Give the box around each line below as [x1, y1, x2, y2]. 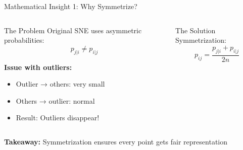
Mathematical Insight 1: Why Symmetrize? [4, 1, 137, 11]
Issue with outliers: [4, 61, 72, 72]
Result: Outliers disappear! [16, 112, 100, 123]
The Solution [175, 25, 216, 35]
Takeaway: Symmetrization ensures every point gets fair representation [4, 136, 228, 146]
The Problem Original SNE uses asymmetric [4, 25, 142, 35]
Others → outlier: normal [16, 95, 95, 106]
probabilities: [4, 35, 44, 45]
